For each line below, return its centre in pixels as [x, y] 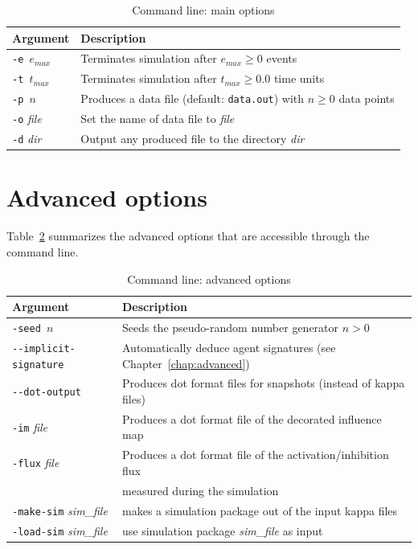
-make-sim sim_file [60, 510]
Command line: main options [203, 10]
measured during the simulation [201, 490]
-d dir [27, 139]
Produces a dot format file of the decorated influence [252, 418]
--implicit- [44, 348]
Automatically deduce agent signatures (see [229, 347]
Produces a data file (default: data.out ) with [193, 98]
